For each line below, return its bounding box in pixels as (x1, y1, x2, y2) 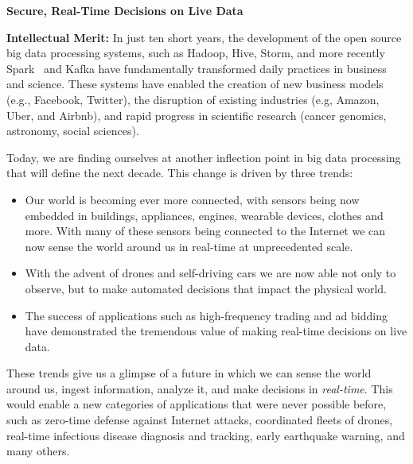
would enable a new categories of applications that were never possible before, (6, 396, 387, 412)
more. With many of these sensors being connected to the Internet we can (25, 222, 386, 239)
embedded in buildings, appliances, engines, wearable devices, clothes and (25, 207, 384, 223)
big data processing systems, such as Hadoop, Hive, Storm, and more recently (6, 44, 385, 61)
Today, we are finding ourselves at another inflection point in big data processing (6, 149, 401, 165)
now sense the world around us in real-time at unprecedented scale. (25, 238, 353, 254)
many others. (6, 443, 70, 459)
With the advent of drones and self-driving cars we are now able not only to (25, 265, 396, 281)
